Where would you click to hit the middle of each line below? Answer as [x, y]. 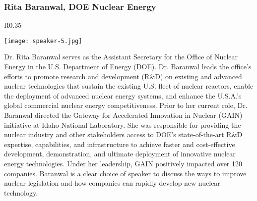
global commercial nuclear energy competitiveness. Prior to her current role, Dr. [126, 105]
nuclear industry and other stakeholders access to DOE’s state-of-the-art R [118, 134]
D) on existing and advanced [198, 76]
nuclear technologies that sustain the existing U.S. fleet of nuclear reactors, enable [129, 86]
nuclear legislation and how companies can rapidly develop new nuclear [112, 183]
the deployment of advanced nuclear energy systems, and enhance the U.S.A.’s [123, 95]
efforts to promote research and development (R [77, 76]
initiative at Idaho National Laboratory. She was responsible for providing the [123, 125]
